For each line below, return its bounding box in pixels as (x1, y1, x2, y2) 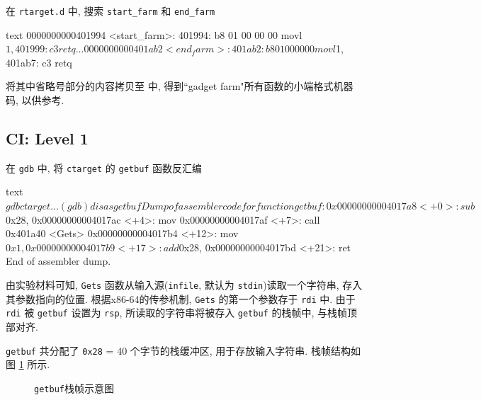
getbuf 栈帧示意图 (34, 380, 114, 395)
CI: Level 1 (6, 127, 89, 149)
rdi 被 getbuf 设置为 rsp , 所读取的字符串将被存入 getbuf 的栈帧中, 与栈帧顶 (6, 305, 357, 320)
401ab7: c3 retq (6, 55, 72, 69)
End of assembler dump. (6, 253, 111, 268)
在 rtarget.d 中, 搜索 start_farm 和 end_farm (6, 4, 215, 18)
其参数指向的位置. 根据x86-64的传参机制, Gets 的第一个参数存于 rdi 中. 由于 (6, 291, 356, 306)
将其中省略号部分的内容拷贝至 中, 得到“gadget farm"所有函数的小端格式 (6, 79, 334, 93)
